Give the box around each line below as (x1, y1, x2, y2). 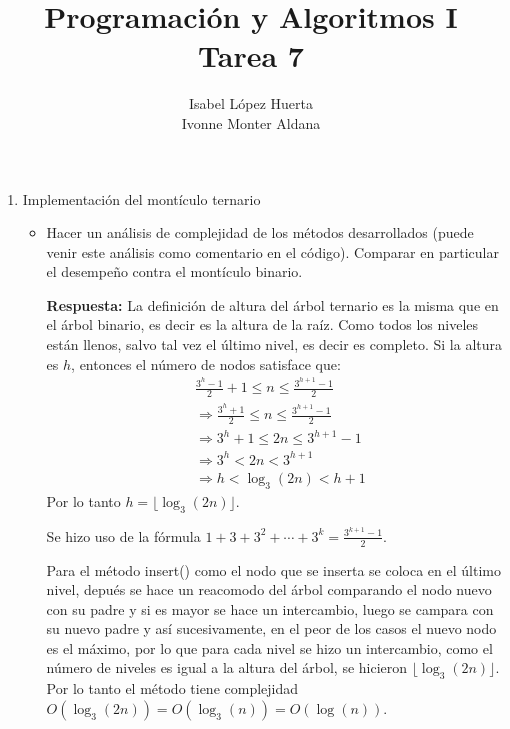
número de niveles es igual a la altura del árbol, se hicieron (46, 657, 408, 678)
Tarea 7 (198, 35, 304, 76)
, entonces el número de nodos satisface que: (71, 353, 341, 374)
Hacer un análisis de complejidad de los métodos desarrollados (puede (46, 222, 474, 243)
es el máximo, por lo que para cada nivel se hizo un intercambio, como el (46, 637, 493, 658)
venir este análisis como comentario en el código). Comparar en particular (46, 241, 499, 262)
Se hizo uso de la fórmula (46, 525, 201, 546)
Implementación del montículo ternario (22, 188, 261, 209)
